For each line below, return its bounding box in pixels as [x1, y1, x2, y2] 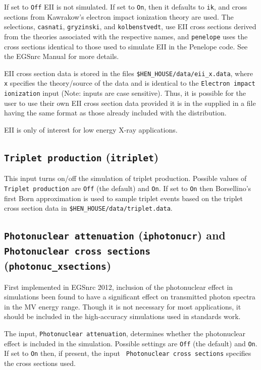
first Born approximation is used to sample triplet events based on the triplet [4, 193, 243, 203]
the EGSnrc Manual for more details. [4, 51, 119, 61]
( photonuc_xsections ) [4, 258, 112, 273]
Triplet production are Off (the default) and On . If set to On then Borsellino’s [4, 182, 251, 193]
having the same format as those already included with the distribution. [4, 107, 227, 118]
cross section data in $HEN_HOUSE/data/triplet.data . [4, 203, 173, 213]
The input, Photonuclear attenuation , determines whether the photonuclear [4, 328, 246, 338]
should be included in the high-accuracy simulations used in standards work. [4, 311, 241, 322]
